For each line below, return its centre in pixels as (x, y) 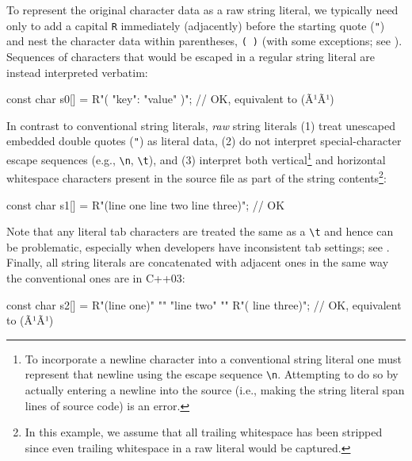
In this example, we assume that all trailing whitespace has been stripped (204, 432)
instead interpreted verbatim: (77, 72)
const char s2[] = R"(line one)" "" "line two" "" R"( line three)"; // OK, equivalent (204, 304)
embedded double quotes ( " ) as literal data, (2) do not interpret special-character (204, 141)
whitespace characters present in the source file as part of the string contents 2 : (196, 177)
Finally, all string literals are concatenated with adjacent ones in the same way (198, 262)
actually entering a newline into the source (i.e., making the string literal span (215, 389)
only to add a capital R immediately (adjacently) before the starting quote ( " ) (196, 25)
